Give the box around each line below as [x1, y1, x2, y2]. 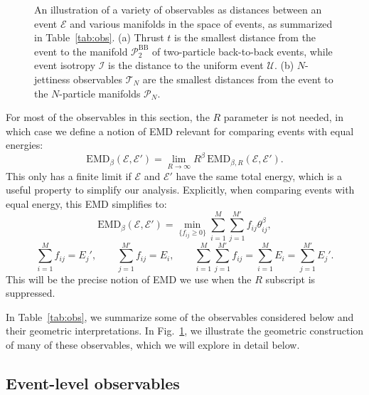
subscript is [265, 271, 316, 286]
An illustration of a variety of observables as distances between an [34, 2, 322, 16]
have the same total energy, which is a [176, 168, 342, 183]
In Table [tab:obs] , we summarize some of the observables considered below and [6, 309, 354, 324]
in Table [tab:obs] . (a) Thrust [34, 30, 164, 45]
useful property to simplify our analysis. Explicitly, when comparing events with [6, 182, 355, 197]
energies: [6, 137, 43, 152]
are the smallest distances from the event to [142, 71, 333, 86]
